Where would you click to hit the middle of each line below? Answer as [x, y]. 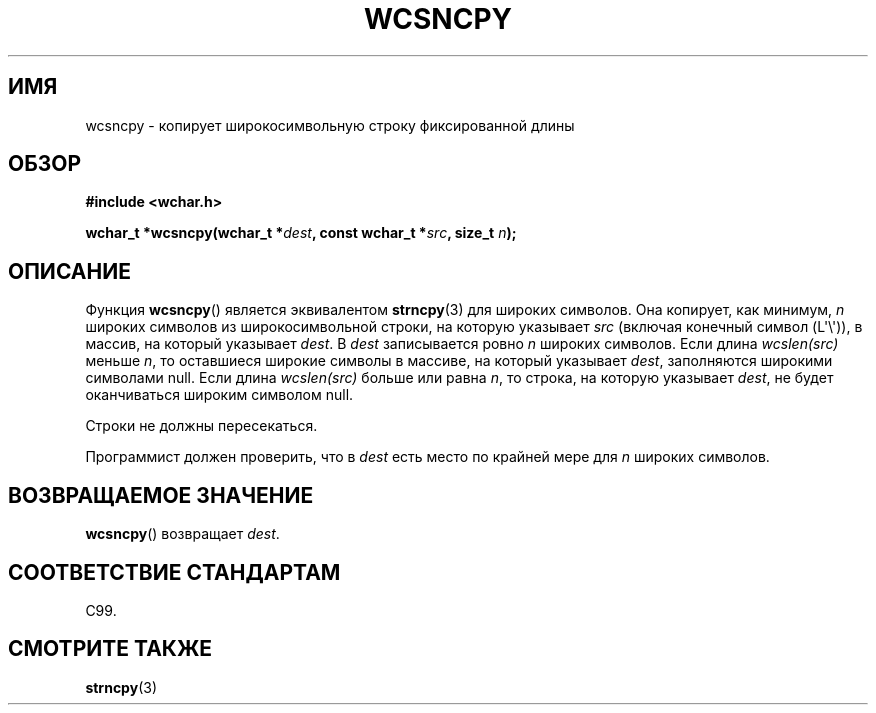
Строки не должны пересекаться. [201, 426]
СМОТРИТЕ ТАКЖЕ [110, 649]
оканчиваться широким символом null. [219, 395]
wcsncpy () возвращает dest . [182, 534]
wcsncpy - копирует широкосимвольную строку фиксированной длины [330, 125]
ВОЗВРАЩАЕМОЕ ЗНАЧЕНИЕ [161, 495]
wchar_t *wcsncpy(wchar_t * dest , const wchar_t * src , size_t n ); [301, 233]
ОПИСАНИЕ [69, 271]
